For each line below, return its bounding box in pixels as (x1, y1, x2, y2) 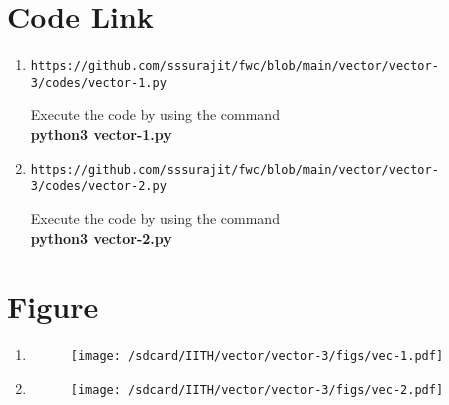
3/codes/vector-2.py (30, 179, 167, 194)
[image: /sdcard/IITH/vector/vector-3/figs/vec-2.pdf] (70, 382, 444, 397)
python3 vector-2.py (30, 227, 172, 248)
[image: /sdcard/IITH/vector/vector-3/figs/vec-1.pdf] (70, 349, 444, 364)
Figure (7, 286, 99, 327)
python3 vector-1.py (30, 124, 172, 145)
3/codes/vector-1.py (30, 75, 167, 90)
